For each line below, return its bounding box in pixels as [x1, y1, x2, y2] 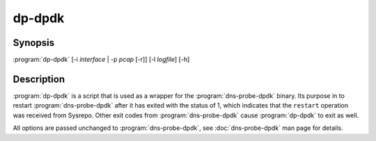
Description [13, 73, 65, 85]
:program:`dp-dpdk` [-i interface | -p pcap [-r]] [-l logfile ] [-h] [13, 56, 190, 64]
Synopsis [13, 37, 55, 49]
